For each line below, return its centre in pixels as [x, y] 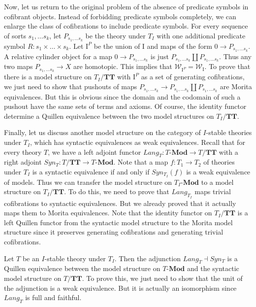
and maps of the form [179, 46]
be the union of [117, 46]
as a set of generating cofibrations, [193, 77]
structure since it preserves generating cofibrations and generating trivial [114, 232]
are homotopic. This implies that [123, 66]
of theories [219, 162]
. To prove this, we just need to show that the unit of [162, 278]
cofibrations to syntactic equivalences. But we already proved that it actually [120, 203]
